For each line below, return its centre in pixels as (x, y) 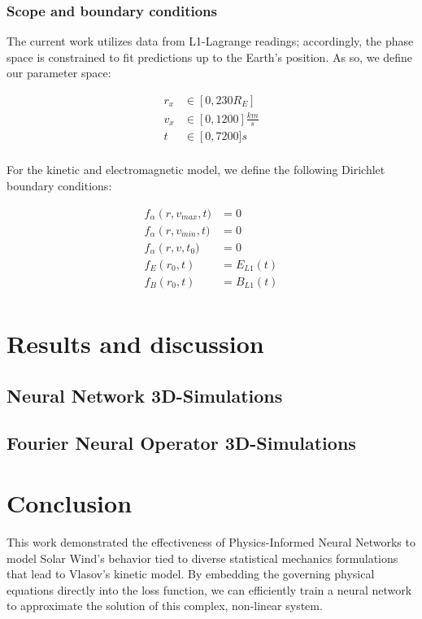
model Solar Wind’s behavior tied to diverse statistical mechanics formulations (202, 558)
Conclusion (70, 502)
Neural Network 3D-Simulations (145, 395)
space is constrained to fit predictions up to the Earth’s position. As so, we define (210, 57)
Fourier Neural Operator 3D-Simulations (181, 443)
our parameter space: (59, 73)
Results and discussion (135, 344)
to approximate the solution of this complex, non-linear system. (165, 606)
